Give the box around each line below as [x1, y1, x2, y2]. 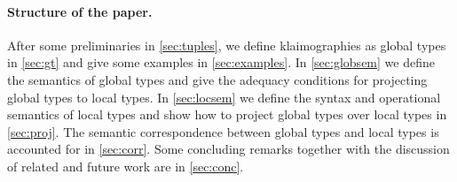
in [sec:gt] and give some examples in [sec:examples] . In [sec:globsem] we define [7, 53, 435, 72]
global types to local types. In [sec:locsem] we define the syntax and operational [7, 87, 441, 106]
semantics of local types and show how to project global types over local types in [7, 105, 447, 124]
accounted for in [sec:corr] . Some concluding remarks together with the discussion [7, 140, 450, 158]
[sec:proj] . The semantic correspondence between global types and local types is [7, 122, 439, 140]
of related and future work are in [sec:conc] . [7, 156, 244, 175]
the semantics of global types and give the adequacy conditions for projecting [7, 70, 428, 88]
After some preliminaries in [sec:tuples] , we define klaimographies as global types [7, 35, 446, 54]
